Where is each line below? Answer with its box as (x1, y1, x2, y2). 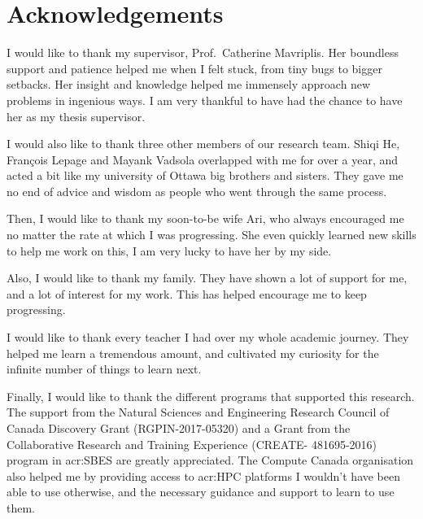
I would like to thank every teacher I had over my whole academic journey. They (7, 329, 409, 346)
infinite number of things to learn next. (7, 360, 202, 377)
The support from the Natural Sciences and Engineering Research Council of (7, 403, 390, 421)
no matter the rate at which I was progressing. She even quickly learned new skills (7, 226, 416, 243)
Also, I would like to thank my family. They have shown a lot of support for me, (7, 269, 408, 286)
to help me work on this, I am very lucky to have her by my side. (7, 242, 332, 259)
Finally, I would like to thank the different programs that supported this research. (7, 387, 415, 404)
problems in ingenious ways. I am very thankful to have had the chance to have (7, 91, 403, 108)
